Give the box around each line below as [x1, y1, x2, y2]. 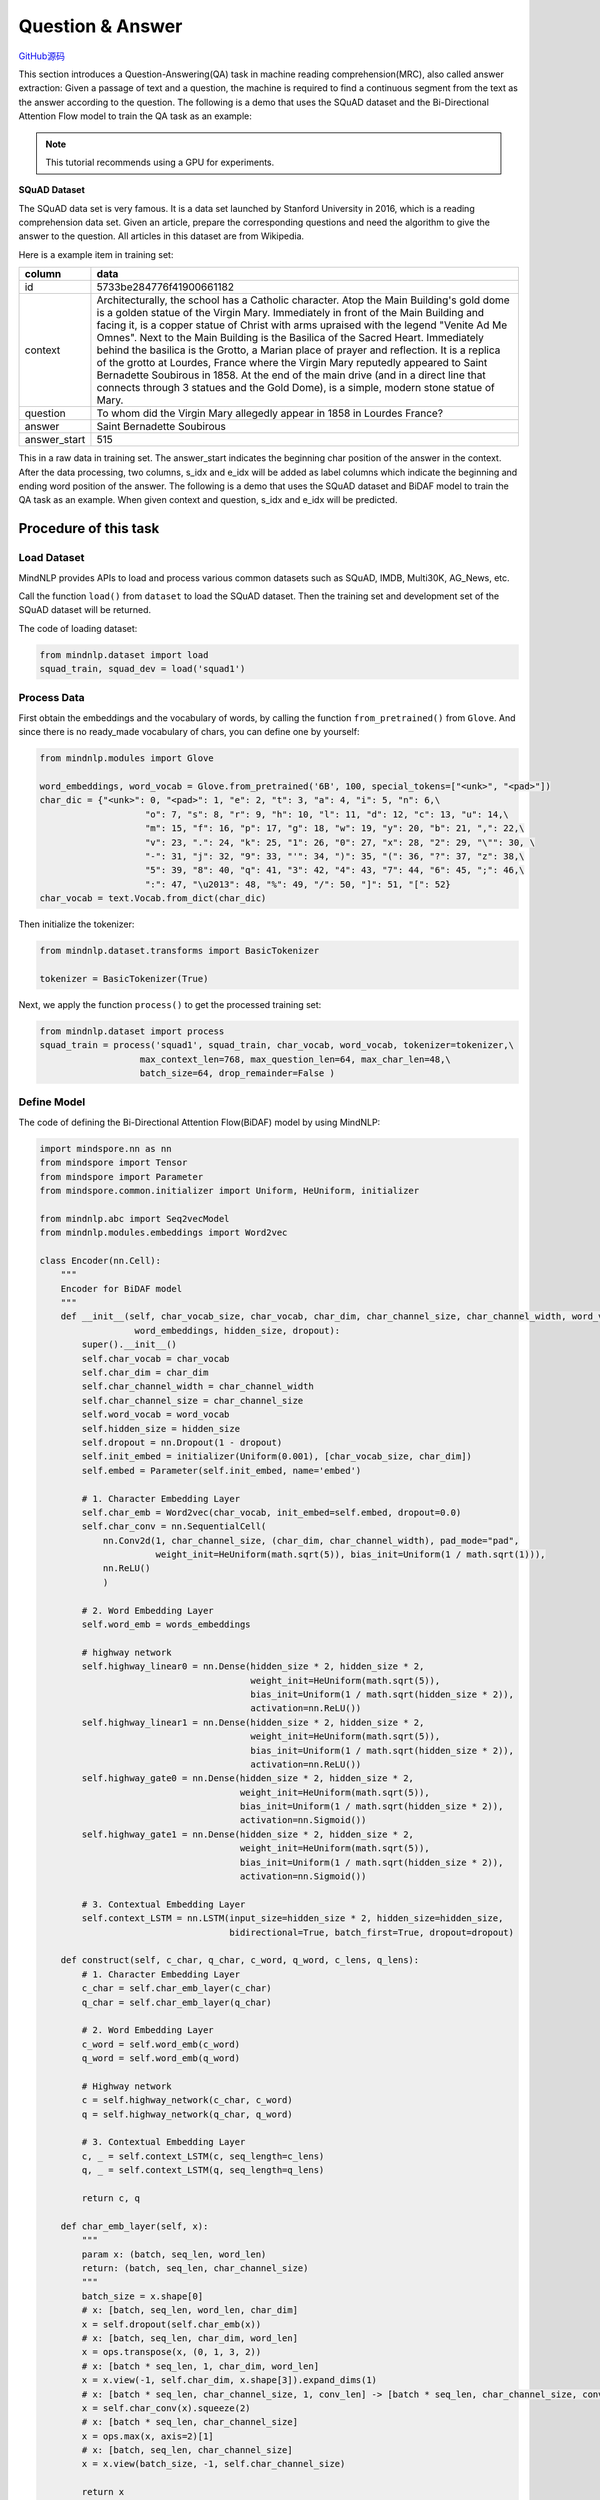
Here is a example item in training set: [18, 248, 174, 260]
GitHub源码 [18, 50, 65, 62]
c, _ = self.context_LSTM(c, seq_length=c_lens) [81, 2150, 325, 2162]
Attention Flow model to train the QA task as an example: [18, 110, 252, 122]
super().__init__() [81, 1339, 177, 1350]
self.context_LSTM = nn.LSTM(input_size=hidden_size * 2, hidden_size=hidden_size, [81, 1913, 504, 1924]
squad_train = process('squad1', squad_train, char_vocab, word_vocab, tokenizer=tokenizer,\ [39, 1040, 515, 1051]
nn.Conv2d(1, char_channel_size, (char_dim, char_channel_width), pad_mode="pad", [102, 1535, 520, 1546]
